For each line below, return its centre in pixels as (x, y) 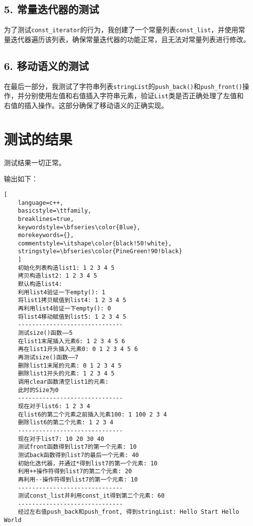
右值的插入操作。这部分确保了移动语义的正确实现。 (86, 105)
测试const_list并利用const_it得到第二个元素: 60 (91, 496)
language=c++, (41, 203)
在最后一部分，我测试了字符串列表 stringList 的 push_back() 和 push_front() (123, 86)
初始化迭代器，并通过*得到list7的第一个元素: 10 (88, 463)
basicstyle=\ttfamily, (54, 211)
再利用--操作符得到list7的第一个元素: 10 (78, 479)
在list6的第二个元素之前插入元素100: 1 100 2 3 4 (92, 414)
